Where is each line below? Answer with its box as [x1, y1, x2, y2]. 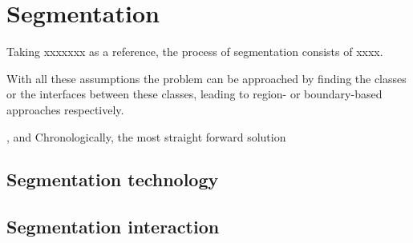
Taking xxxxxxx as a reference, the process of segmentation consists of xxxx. [6, 43, 383, 60]
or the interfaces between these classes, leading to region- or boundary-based [6, 86, 383, 102]
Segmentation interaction [6, 214, 220, 239]
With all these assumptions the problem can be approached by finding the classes [6, 70, 407, 86]
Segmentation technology [6, 167, 219, 192]
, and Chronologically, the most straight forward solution [6, 128, 286, 145]
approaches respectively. [6, 101, 124, 118]
